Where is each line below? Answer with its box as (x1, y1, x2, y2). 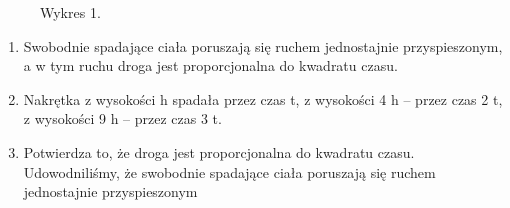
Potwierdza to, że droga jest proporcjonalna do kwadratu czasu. (23, 141, 415, 162)
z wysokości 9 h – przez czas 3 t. (23, 108, 222, 129)
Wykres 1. (40, 2, 101, 22)
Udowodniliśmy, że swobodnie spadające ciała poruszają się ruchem (23, 161, 436, 182)
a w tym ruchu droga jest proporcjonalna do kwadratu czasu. (23, 55, 398, 76)
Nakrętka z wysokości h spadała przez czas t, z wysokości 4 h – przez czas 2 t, (23, 88, 503, 109)
